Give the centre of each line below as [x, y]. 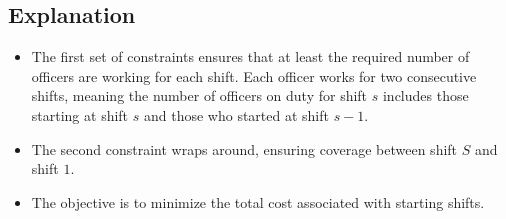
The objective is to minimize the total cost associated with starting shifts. [258, 201]
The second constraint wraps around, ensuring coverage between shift [244, 148]
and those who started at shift [236, 114]
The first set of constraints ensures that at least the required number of [250, 56]
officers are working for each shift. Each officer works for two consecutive [254, 75]
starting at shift [80, 114]
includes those [425, 95]
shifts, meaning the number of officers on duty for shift [199, 95]
